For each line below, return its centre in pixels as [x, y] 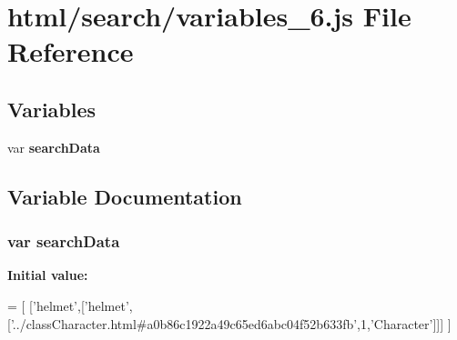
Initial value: [48, 275]
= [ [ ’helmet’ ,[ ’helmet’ [68, 305]
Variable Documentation [125, 196]
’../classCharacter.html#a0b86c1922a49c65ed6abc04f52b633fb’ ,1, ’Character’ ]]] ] [231, 323]
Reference [71, 51]
